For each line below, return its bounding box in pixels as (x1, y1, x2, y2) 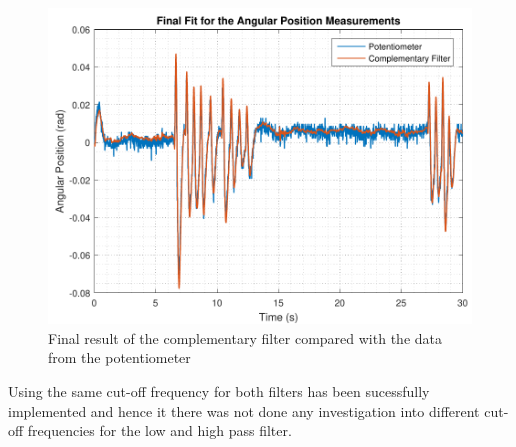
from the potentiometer (48, 347, 191, 368)
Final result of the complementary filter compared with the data (48, 327, 442, 348)
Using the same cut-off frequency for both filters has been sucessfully (8, 380, 430, 401)
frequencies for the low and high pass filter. (27, 420, 292, 441)
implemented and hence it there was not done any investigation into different (8, 400, 480, 421)
